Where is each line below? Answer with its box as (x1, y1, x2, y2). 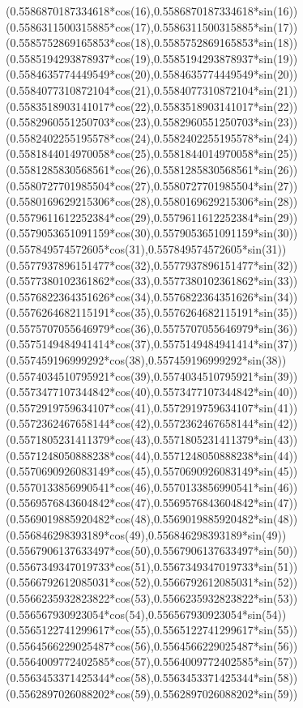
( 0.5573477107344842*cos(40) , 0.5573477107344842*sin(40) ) (6, 383, 298, 400)
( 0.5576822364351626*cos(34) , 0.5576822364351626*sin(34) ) (6, 288, 298, 305)
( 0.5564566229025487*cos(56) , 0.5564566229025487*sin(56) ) (6, 637, 298, 654)
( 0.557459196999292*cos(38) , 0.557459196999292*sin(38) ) (6, 352, 287, 369)
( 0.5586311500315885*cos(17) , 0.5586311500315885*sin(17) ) (6, 18, 298, 35)
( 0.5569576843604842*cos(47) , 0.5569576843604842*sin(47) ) (6, 494, 298, 511)
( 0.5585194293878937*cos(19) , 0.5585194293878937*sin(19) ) (6, 49, 298, 66)
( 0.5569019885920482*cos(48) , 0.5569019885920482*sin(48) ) (6, 510, 298, 527)
